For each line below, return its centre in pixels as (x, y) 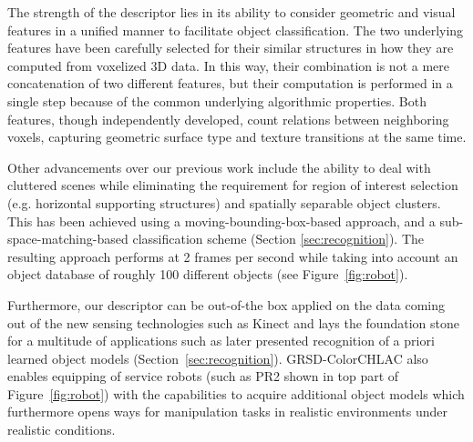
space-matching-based (68, 239)
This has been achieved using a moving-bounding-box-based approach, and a (221, 221)
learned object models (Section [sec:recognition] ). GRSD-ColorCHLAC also (218, 358)
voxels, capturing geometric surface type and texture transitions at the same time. (237, 137)
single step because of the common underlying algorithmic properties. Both (217, 100)
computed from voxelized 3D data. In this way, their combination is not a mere (229, 65)
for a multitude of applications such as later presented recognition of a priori (221, 341)
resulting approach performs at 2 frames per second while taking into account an (233, 256)
